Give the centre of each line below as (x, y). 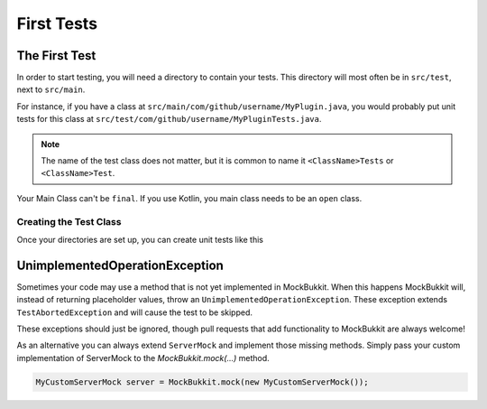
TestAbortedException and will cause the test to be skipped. (134, 312)
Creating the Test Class (69, 221)
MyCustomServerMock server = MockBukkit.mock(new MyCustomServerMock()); (202, 382)
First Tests (57, 23)
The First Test (56, 56)
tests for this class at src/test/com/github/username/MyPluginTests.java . (169, 119)
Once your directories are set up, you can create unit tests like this (140, 239)
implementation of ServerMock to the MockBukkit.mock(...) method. (143, 358)
